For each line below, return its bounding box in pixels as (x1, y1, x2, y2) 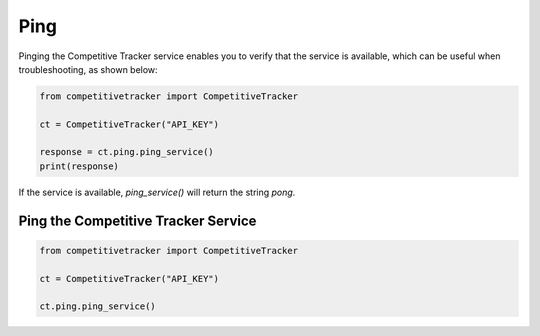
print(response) (39, 160, 120, 172)
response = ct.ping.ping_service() (39, 146, 214, 158)
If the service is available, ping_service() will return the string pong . (18, 186, 296, 198)
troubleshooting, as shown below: (18, 63, 159, 75)
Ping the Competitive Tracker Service (18, 212, 257, 229)
